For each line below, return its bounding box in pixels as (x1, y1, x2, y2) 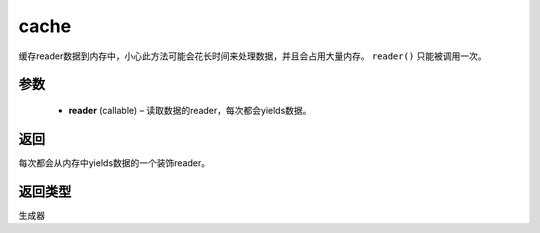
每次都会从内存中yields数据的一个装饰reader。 (18, 156, 210, 169)
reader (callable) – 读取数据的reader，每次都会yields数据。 (68, 104, 312, 116)
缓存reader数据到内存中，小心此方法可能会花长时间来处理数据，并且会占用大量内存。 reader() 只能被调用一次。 (18, 50, 487, 62)
